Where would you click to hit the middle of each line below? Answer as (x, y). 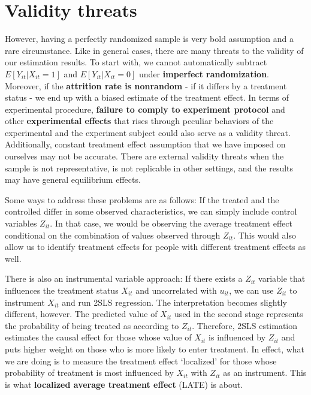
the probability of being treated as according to (92, 325)
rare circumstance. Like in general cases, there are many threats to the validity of (154, 50)
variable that (282, 278)
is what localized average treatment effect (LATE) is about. (124, 384)
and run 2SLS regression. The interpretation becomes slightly (174, 302)
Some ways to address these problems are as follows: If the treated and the (142, 199)
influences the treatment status (62, 290)
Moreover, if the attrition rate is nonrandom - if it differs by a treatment (146, 85)
